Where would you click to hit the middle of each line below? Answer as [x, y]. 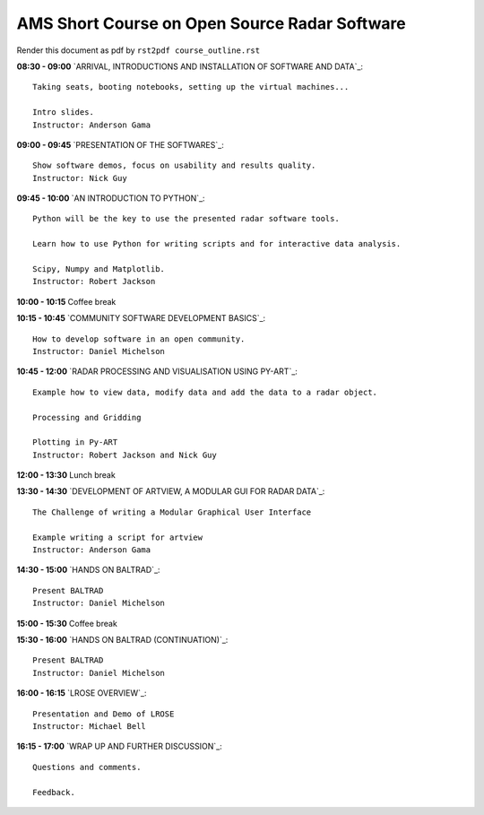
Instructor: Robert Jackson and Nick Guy [125, 455]
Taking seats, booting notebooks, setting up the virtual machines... [191, 87]
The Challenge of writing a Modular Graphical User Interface [172, 512]
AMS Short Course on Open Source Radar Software [212, 23]
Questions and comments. [87, 767]
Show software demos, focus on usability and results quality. [174, 165]
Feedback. [54, 792]
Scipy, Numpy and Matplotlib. [99, 269]
